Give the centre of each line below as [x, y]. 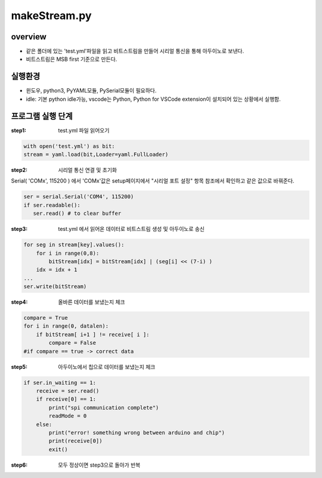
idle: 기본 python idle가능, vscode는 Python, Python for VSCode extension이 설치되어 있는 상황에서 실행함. [153, 99]
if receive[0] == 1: [66, 399]
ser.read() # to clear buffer [77, 214]
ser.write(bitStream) [55, 287]
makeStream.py [51, 16]
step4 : [19, 302]
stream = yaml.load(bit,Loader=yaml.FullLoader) [96, 155]
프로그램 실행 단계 [42, 116]
